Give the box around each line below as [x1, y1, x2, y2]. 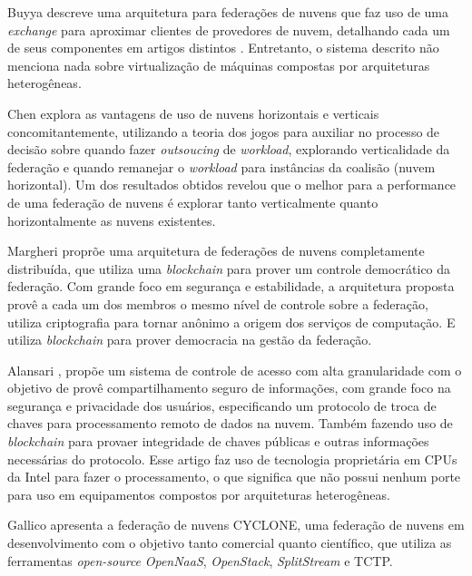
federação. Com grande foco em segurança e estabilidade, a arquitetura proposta [7, 277, 455, 296]
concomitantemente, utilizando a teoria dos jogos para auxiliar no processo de [7, 122, 440, 141]
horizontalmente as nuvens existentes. [7, 210, 216, 229]
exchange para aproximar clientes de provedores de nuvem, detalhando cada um [7, 20, 450, 39]
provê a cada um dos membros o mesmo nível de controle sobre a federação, [7, 294, 428, 313]
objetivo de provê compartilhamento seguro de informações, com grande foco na [7, 378, 451, 397]
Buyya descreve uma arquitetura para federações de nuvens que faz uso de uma [7, 3, 448, 21]
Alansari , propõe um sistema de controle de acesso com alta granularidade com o [7, 360, 462, 379]
